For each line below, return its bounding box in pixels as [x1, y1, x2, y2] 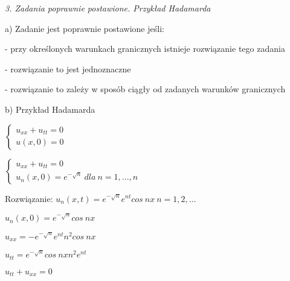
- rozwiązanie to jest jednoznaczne [5, 62, 131, 75]
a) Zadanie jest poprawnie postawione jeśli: [5, 22, 164, 34]
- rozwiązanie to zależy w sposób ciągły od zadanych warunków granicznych [5, 83, 286, 95]
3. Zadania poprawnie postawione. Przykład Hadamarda [5, 2, 211, 14]
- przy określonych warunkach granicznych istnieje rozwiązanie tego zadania [5, 42, 285, 55]
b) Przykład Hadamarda [5, 103, 95, 115]
